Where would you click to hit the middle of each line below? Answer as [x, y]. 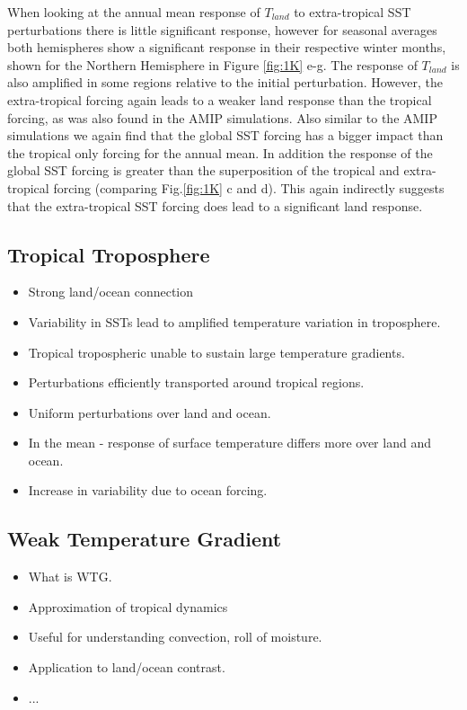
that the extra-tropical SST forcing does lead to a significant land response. [215, 205]
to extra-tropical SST [352, 12]
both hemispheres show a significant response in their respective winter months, [227, 47]
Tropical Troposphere [109, 254]
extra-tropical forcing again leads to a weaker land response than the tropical [220, 99]
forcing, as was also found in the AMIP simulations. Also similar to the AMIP [222, 117]
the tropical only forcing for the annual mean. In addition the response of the [220, 152]
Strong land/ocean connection [111, 292]
